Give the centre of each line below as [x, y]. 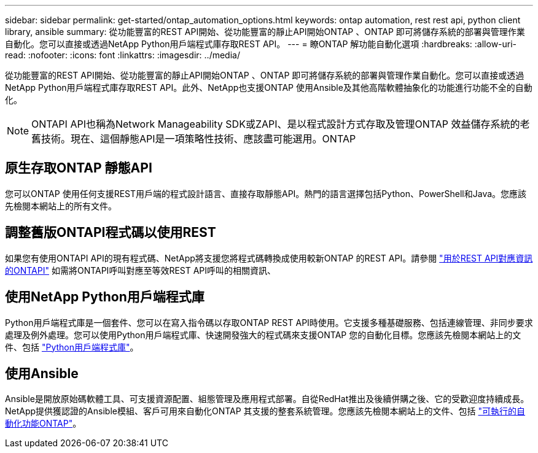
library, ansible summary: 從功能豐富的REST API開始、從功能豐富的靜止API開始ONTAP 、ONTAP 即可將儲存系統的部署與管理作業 [265, 32]
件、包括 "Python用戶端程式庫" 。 [72, 347]
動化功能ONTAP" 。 [43, 424]
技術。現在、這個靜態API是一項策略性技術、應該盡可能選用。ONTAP [199, 139]
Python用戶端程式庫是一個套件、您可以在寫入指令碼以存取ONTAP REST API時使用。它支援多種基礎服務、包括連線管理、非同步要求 [269, 322]
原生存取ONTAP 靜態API [79, 168]
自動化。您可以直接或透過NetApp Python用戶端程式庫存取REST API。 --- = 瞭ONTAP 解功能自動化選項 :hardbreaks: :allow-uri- [261, 44]
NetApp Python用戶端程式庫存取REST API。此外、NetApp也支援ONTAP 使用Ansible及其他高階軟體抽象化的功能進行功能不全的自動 [269, 87]
